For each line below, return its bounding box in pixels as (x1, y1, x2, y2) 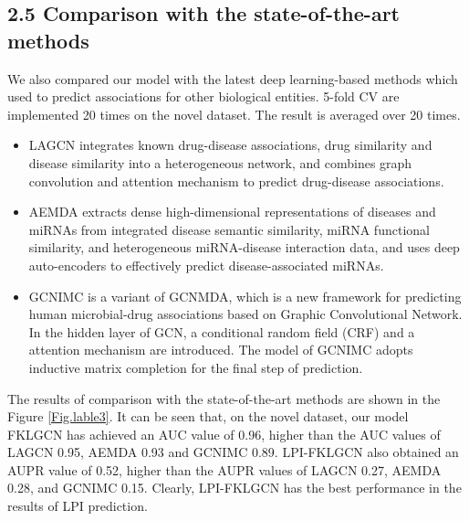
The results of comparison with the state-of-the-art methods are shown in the (7, 388, 441, 408)
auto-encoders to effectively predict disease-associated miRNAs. (28, 255, 384, 274)
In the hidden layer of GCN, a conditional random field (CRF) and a (28, 322, 415, 341)
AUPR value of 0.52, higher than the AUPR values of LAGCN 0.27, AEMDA (7, 460, 442, 479)
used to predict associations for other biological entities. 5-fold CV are (7, 87, 400, 106)
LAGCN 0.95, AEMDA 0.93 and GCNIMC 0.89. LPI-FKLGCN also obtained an (7, 442, 459, 462)
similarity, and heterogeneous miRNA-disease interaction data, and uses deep (28, 238, 460, 257)
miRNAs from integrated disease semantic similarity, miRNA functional (28, 219, 430, 239)
